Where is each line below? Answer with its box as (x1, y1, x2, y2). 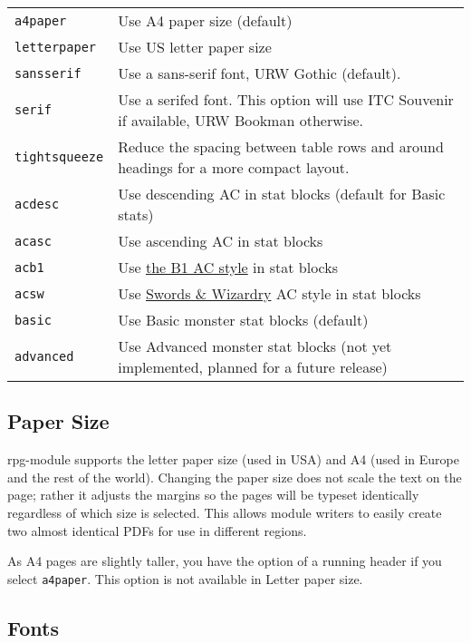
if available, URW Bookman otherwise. (118, 110, 364, 131)
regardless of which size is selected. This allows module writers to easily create (7, 502, 442, 521)
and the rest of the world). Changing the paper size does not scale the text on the (7, 467, 462, 486)
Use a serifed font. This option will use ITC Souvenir (118, 89, 454, 110)
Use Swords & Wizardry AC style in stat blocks (118, 283, 421, 304)
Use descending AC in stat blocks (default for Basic (118, 183, 446, 204)
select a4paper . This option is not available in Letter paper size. (7, 569, 363, 588)
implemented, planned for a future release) (118, 356, 388, 377)
